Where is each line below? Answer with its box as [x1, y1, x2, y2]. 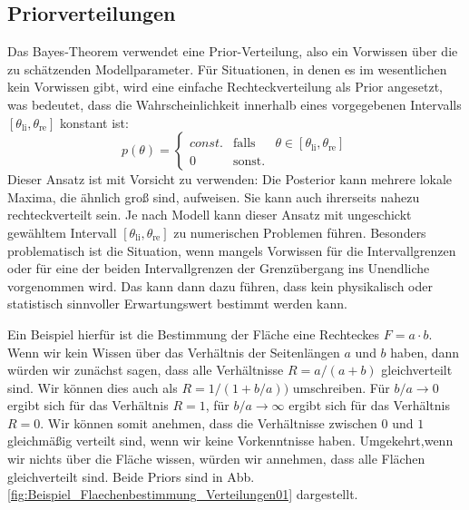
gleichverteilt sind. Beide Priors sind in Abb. [7, 466, 255, 485]
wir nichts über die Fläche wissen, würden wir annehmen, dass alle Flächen [7, 449, 425, 468]
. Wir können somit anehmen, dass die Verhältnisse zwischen [40, 413, 377, 432]
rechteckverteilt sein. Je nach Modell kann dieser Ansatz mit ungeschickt [7, 205, 412, 224]
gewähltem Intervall [7, 222, 117, 241]
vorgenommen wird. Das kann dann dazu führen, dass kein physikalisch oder [7, 276, 433, 295]
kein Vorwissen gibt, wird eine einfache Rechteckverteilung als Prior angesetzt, [7, 77, 443, 96]
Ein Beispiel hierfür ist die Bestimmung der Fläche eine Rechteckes [7, 324, 380, 343]
